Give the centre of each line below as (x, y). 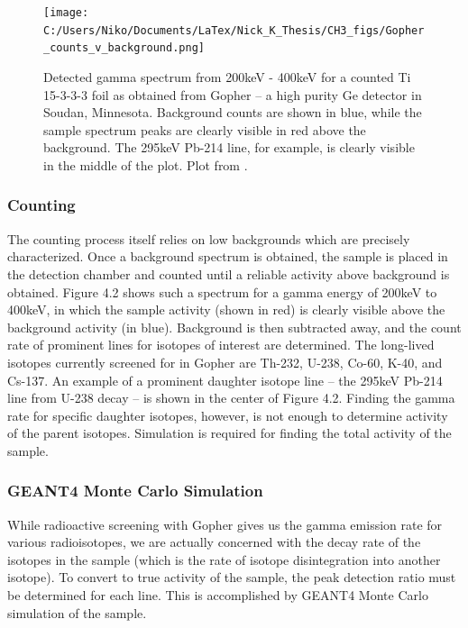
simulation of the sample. (77, 612)
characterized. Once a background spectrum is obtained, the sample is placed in (228, 256)
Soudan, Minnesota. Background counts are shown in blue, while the (233, 112)
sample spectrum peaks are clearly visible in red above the (205, 129)
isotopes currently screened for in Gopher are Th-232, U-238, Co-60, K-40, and (225, 362)
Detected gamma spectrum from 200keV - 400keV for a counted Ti (227, 76)
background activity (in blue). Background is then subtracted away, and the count (234, 327)
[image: (66, 13)
